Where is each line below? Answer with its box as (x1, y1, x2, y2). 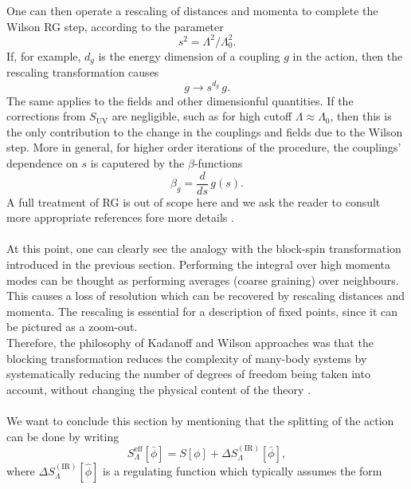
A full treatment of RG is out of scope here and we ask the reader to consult (6, 193, 381, 210)
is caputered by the (90, 155, 185, 172)
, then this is (330, 108, 392, 124)
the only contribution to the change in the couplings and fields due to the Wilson (6, 123, 403, 140)
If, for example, (6, 47, 81, 64)
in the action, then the (292, 47, 403, 64)
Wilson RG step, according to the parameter (6, 18, 224, 34)
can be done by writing (6, 428, 119, 444)
